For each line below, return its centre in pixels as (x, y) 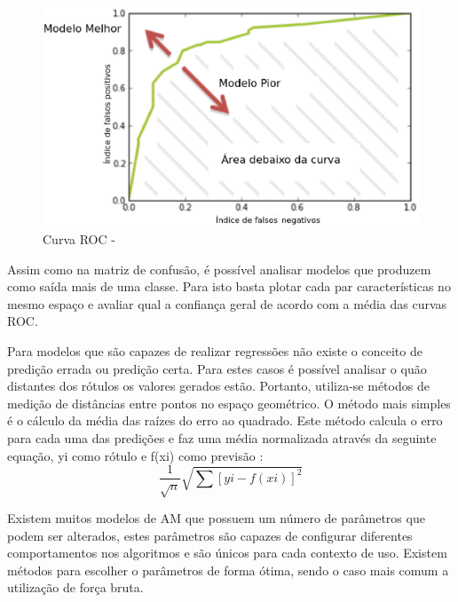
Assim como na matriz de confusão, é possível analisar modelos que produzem (219, 269)
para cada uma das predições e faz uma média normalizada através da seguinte (222, 437)
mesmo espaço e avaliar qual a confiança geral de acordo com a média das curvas (227, 303)
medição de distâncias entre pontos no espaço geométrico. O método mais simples (229, 403)
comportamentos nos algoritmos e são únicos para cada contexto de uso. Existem (227, 553)
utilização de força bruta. (75, 587)
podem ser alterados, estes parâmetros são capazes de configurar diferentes (210, 535)
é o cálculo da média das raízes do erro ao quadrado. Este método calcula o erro (225, 420)
